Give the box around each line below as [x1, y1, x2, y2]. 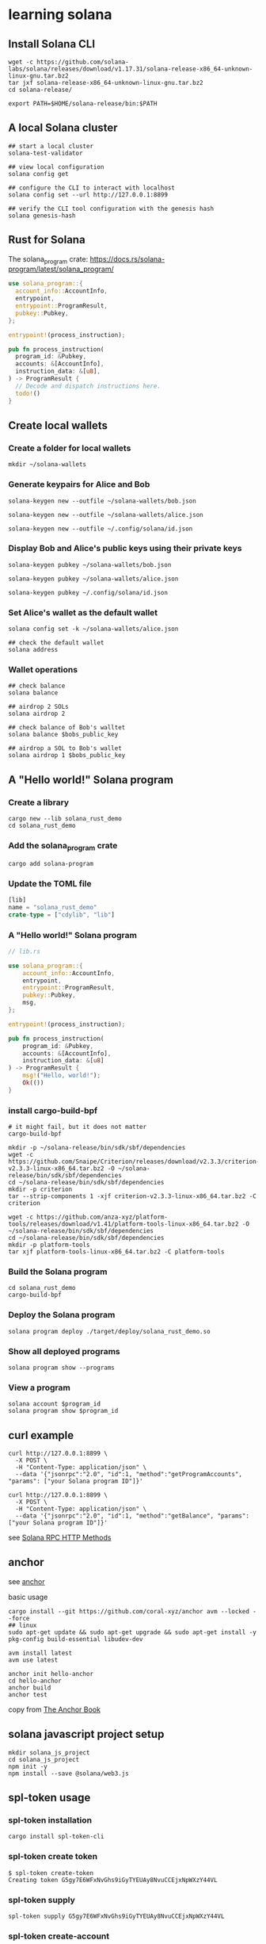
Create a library [8, 797, 70, 808]
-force [8, 1614, 30, 1622]
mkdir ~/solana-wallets [8, 461, 87, 469]
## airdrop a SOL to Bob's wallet [8, 744, 123, 752]
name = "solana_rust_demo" [8, 903, 97, 911]
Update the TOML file [8, 878, 93, 889]
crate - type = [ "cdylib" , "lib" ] [8, 910, 115, 919]
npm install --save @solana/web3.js [8, 1770, 129, 1778]
